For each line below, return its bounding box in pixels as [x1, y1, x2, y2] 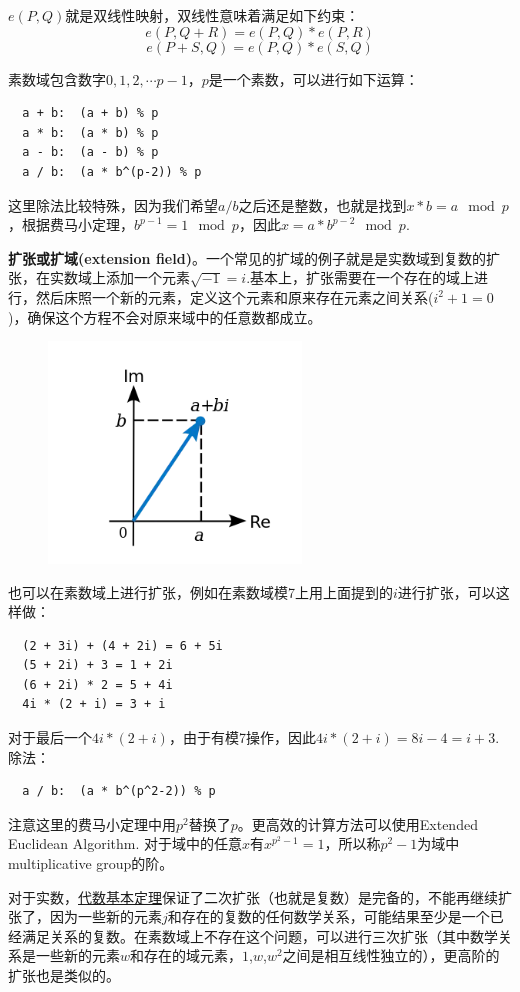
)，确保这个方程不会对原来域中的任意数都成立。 [8, 306, 322, 327]
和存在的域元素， [130, 945, 243, 966]
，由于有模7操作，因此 [168, 727, 316, 748]
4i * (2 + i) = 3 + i [22, 697, 166, 712]
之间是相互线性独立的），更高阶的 [282, 945, 500, 966]
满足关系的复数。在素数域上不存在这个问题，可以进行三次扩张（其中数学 [21, 925, 498, 946]
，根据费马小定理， [8, 214, 134, 235]
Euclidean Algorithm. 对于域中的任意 [8, 833, 242, 854]
